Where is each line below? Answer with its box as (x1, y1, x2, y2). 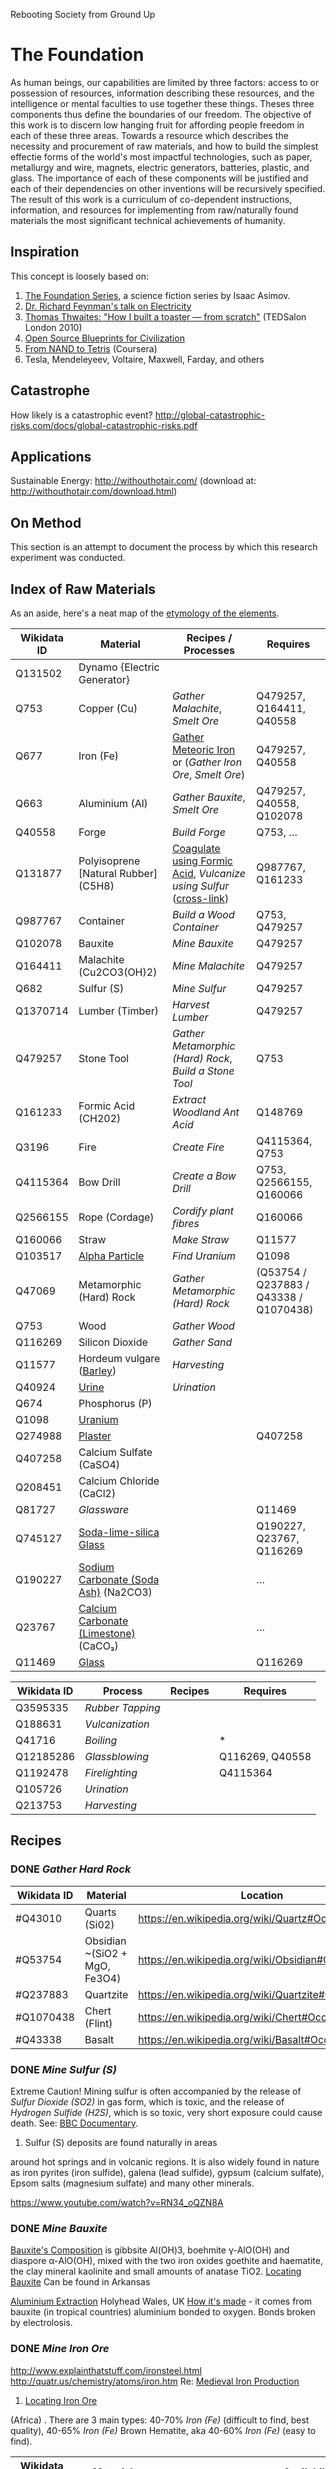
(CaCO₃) (78, 1639, 119, 1653)
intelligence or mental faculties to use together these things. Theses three (10, 97, 315, 109)
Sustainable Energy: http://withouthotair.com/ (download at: (10, 475, 257, 487)
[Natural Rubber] (78, 867, 158, 880)
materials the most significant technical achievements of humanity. (10, 214, 286, 226)
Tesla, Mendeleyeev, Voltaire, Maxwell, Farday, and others (24, 353, 265, 365)
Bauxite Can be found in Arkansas (10, 2276, 151, 2288)
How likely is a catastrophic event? (10, 409, 153, 421)
